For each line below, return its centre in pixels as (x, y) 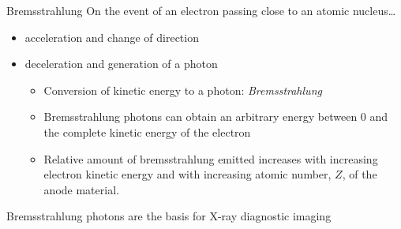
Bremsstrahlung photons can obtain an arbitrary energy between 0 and (216, 116)
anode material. (81, 189)
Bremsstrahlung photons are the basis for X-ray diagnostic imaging (169, 216)
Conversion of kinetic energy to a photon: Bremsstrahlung (183, 90)
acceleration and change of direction (112, 37)
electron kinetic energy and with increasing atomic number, (187, 174)
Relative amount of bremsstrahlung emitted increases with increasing (211, 158)
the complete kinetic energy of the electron (147, 131)
